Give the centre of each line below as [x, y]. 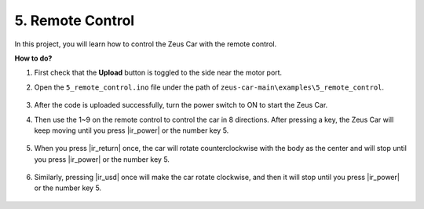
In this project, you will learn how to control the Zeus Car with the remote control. [146, 44]
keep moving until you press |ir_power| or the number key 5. [132, 130]
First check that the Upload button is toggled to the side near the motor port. [158, 73]
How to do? [33, 58]
